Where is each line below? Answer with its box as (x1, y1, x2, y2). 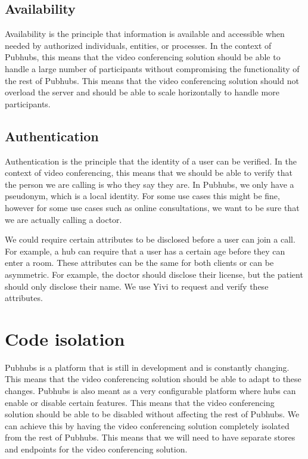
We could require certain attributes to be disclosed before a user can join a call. (5, 233, 295, 246)
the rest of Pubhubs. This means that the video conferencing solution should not (5, 74, 299, 86)
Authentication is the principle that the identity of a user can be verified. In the (5, 154, 297, 167)
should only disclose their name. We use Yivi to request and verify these (5, 280, 269, 292)
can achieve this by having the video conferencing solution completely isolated (5, 419, 290, 432)
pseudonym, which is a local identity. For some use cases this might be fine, (5, 190, 280, 202)
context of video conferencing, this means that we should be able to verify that (5, 166, 293, 179)
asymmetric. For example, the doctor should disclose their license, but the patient (5, 268, 303, 280)
